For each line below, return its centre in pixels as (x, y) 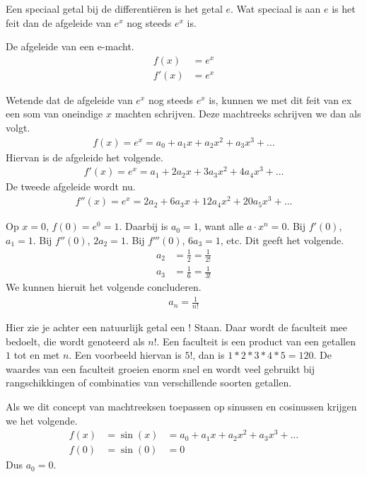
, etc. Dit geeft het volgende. (282, 240)
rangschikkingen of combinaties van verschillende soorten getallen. (149, 383)
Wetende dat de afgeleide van (69, 99)
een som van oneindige (54, 114)
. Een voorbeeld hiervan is (125, 355)
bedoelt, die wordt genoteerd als (75, 341)
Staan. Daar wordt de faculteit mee (270, 327)
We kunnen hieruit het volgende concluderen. (104, 287)
